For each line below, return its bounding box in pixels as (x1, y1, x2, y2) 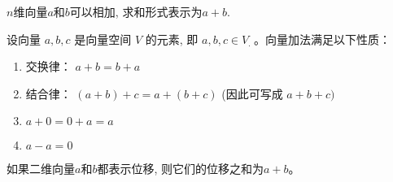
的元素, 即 (145, 30, 199, 47)
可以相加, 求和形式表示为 (69, 3, 203, 19)
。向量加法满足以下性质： (254, 30, 391, 47)
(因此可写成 (221, 84, 283, 102)
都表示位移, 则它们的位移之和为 (97, 160, 264, 177)
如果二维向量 (7, 160, 75, 177)
